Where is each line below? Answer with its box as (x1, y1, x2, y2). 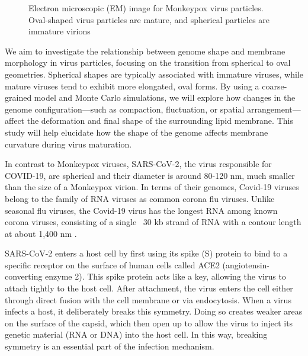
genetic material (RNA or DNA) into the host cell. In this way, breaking (5, 328, 268, 341)
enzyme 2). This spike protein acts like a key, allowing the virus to (45, 270, 286, 283)
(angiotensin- (222, 258, 270, 271)
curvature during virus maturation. (5, 137, 132, 150)
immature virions (28, 25, 91, 37)
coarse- (262, 79, 287, 92)
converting (5, 270, 43, 283)
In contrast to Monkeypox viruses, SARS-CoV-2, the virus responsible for (5, 158, 272, 170)
